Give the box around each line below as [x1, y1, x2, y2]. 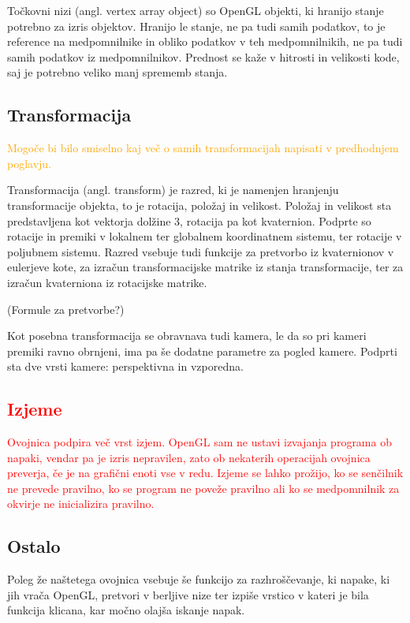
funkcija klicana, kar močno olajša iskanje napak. [7, 602, 245, 618]
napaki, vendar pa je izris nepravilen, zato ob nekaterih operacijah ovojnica [7, 449, 371, 465]
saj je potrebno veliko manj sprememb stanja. [7, 64, 228, 80]
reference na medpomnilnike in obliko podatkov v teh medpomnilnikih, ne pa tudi [7, 33, 403, 50]
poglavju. [7, 155, 52, 171]
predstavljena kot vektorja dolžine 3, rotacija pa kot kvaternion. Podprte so [7, 212, 371, 229]
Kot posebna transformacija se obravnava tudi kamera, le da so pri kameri [7, 327, 367, 344]
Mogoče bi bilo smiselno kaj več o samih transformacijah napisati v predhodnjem [7, 140, 399, 156]
